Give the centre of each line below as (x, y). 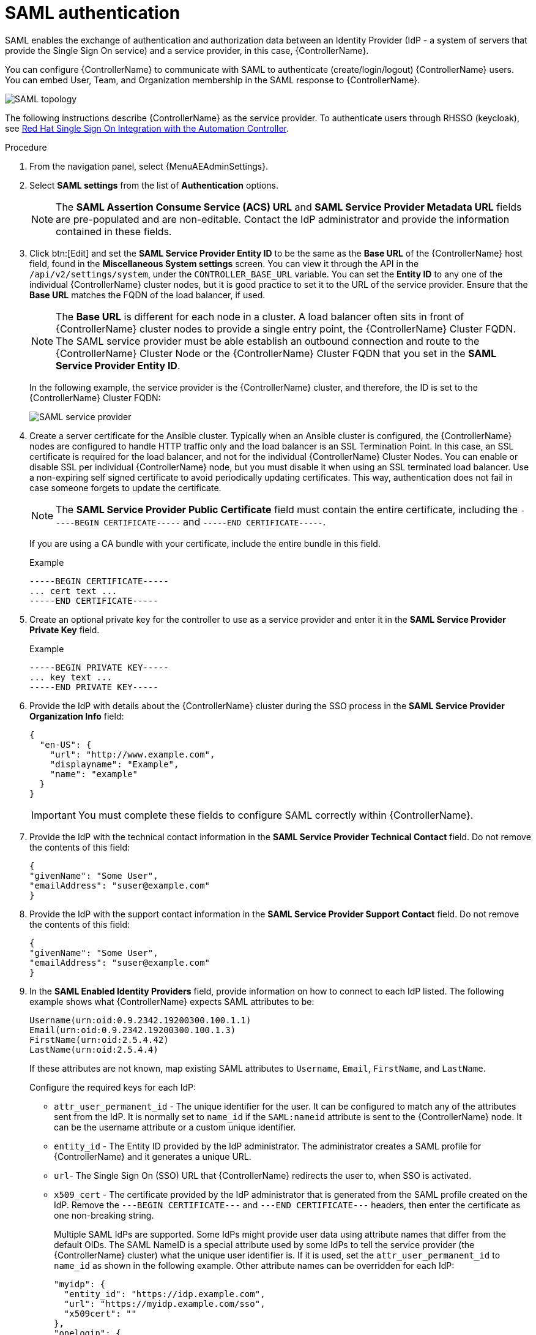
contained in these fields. (114, 231)
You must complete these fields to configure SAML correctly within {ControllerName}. (276, 815)
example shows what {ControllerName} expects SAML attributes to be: (172, 1001)
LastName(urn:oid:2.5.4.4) (94, 1049)
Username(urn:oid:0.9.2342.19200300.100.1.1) (140, 1020)
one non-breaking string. (104, 1215)
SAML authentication (93, 13)
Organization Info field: (77, 716)
